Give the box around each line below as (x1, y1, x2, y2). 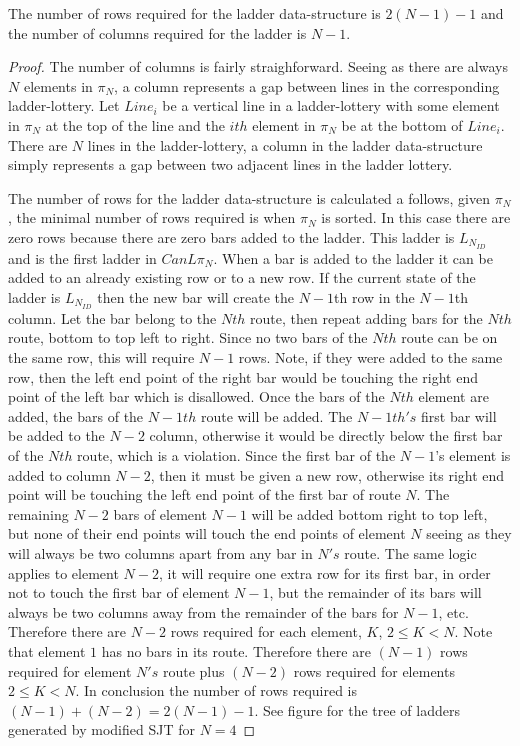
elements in (23, 75, 93, 96)
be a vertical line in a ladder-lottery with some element (162, 95, 500, 116)
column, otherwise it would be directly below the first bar (149, 425, 503, 446)
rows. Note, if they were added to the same (238, 347, 503, 368)
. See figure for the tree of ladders (254, 699, 460, 720)
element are (418, 386, 489, 407)
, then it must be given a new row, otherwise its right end (150, 464, 505, 485)
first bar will (421, 405, 497, 426)
